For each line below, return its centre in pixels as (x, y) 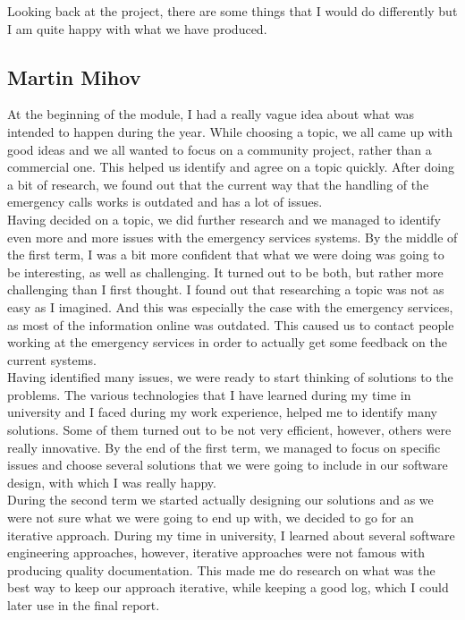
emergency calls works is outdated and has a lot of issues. (165, 202)
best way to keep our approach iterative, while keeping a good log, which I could (228, 587)
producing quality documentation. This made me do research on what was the (221, 569)
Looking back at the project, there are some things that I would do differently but (232, 11)
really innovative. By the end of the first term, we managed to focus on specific (224, 447)
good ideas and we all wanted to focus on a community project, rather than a (220, 149)
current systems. (52, 359)
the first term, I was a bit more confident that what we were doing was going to (226, 255)
